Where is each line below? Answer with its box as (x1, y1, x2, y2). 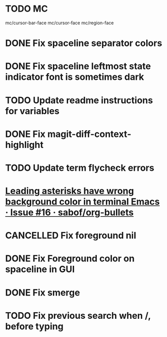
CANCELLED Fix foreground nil (5, 230, 136, 242)
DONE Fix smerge (5, 286, 80, 298)
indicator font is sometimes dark (5, 71, 144, 83)
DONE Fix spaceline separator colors (5, 37, 162, 49)
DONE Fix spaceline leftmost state (5, 61, 151, 72)
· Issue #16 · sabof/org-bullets (5, 207, 134, 218)
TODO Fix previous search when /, (5, 310, 151, 321)
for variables (5, 105, 60, 117)
